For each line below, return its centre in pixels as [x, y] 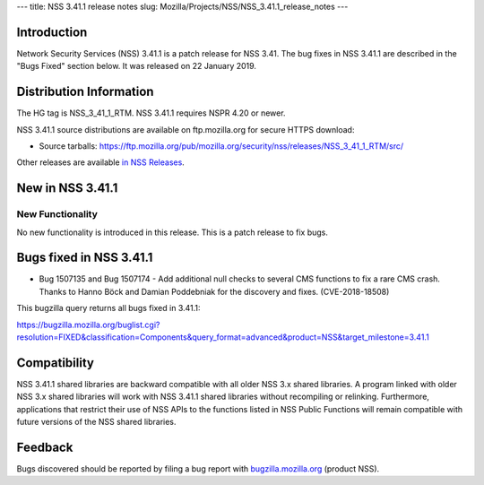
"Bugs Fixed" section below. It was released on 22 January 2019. [137, 66]
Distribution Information [85, 92]
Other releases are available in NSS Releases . [101, 162]
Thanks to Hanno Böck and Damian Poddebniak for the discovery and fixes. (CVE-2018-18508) [214, 291]
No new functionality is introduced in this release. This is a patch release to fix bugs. [173, 232]
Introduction [52, 32]
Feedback [45, 447]
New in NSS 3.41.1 [67, 188]
